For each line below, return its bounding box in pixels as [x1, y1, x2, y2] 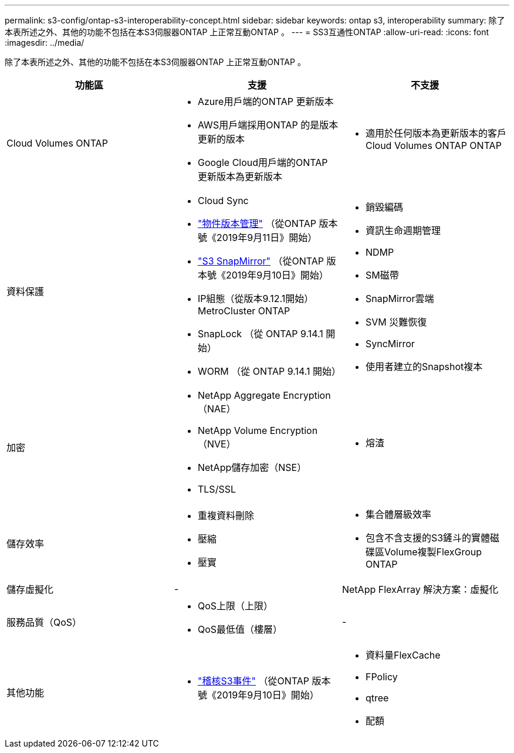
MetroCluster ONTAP [197, 305, 290, 317]
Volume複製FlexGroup [384, 546, 482, 558]
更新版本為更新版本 [197, 171, 282, 182]
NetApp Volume [197, 425, 268, 436]
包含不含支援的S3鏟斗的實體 [365, 532, 491, 544]
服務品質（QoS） [6, 616, 82, 628]
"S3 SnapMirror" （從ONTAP [197, 255, 324, 267]
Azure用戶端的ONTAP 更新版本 [197, 96, 334, 107]
